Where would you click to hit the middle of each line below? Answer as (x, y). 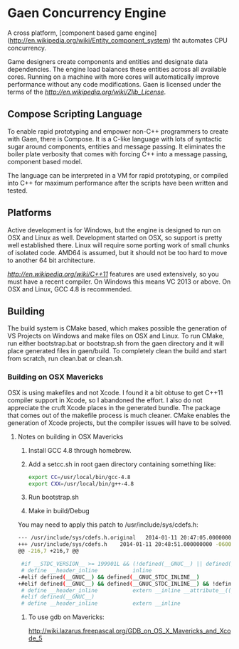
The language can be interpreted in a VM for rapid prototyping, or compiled (118, 175)
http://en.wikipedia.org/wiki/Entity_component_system (89, 40)
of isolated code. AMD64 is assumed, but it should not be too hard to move (117, 252)
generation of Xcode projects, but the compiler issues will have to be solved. (119, 423)
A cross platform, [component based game (70, 33)
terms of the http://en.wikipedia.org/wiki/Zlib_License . (87, 92)
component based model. (45, 161)
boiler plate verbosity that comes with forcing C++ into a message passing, (117, 154)
